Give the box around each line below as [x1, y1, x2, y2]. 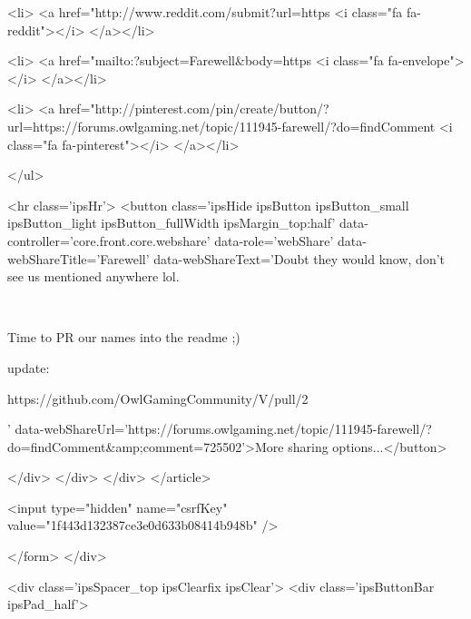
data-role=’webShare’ [214, 231, 334, 250]
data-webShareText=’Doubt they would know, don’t [153, 249, 446, 268]
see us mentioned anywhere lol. [7, 267, 180, 286]
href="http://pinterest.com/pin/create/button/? [58, 99, 329, 118]
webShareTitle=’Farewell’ [7, 249, 150, 268]
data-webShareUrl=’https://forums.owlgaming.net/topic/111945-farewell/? [15, 419, 432, 438]
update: [7, 358, 50, 377]
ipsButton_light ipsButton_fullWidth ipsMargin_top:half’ [7, 213, 336, 232]
